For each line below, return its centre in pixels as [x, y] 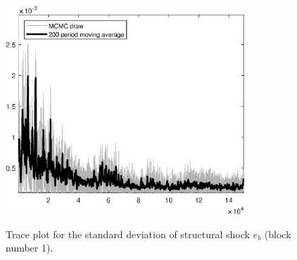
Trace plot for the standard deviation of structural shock [128, 234]
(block [278, 234]
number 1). [30, 248]
